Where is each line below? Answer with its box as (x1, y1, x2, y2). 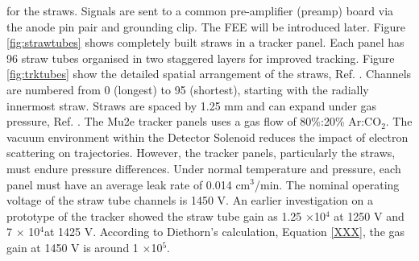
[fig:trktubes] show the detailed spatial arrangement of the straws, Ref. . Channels (6, 65, 412, 82)
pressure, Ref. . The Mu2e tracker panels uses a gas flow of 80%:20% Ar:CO (6, 113, 382, 130)
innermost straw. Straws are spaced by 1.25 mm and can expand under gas (6, 97, 377, 114)
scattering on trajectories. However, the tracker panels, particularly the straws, (6, 144, 396, 161)
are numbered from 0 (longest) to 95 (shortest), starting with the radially (6, 81, 369, 97)
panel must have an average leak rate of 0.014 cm (6, 176, 251, 193)
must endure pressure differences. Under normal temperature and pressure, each (6, 159, 401, 176)
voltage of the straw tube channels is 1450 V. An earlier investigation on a (6, 192, 374, 209)
